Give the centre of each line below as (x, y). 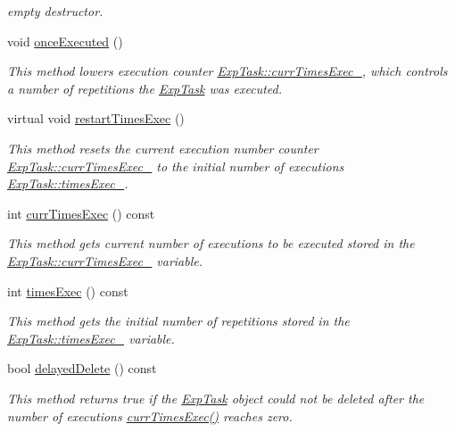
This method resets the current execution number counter (163, 148)
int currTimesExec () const (81, 213)
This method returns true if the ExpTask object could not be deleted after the (216, 398)
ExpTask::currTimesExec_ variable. (105, 260)
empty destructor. (55, 11)
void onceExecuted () (65, 41)
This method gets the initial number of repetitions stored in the (178, 321)
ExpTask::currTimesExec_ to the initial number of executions (176, 166)
